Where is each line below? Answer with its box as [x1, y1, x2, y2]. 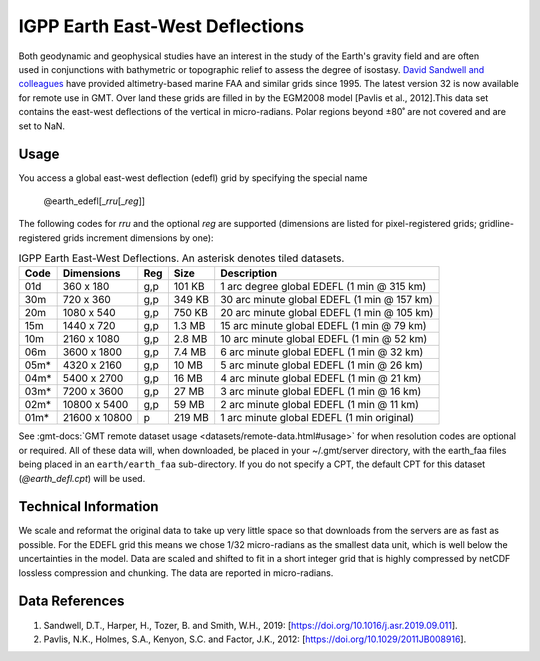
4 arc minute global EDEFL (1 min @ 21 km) [220, 371, 422, 385]
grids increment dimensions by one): [62, 231, 214, 244]
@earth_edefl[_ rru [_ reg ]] [43, 195, 145, 207]
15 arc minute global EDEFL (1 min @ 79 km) [220, 319, 427, 333]
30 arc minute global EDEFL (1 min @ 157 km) [220, 293, 434, 307]
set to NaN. [18, 120, 65, 132]
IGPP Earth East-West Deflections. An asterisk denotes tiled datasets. [18, 251, 345, 265]
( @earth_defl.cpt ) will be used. [18, 472, 146, 484]
